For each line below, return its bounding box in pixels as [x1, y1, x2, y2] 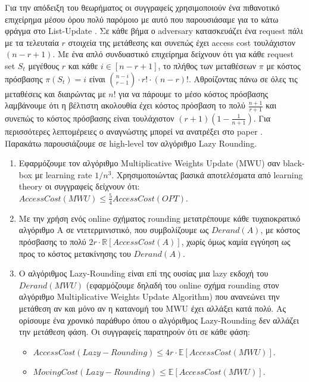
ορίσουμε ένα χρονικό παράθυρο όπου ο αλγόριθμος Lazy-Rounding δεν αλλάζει [18, 313, 299, 326]
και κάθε [68, 59, 98, 72]
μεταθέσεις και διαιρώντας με [5, 87, 106, 100]
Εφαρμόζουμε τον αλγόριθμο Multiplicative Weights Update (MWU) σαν [18, 157, 280, 169]
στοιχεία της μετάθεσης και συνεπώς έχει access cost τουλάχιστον [68, 36, 296, 48]
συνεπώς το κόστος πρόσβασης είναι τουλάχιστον [5, 111, 174, 124]
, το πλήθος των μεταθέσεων [158, 59, 257, 72]
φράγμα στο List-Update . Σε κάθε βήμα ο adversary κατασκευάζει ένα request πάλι [5, 24, 303, 37]
